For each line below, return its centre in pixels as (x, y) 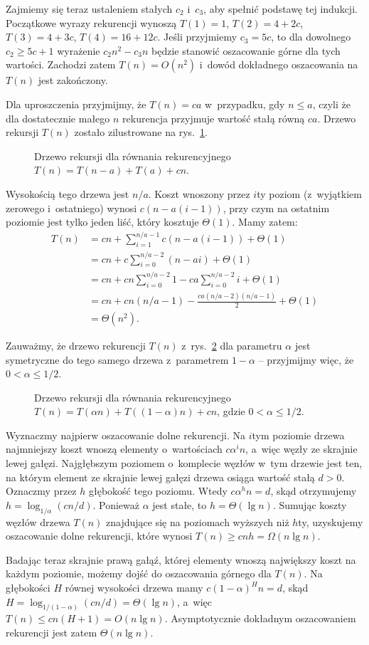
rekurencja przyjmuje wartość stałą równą (214, 118)
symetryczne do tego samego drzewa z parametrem (117, 359)
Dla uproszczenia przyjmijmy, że (76, 104)
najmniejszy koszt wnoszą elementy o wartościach (114, 449)
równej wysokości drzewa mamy (134, 588)
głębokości (28, 588)
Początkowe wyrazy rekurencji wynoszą (91, 22)
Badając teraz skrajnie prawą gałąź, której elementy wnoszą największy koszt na (181, 559)
